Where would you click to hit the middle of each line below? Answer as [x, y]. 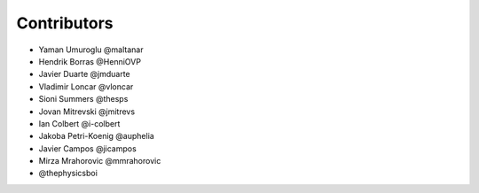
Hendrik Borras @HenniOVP [90, 61]
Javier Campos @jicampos [87, 148]
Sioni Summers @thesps [83, 99]
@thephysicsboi [68, 174]
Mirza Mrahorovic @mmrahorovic [100, 161]
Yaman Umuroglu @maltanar [91, 50]
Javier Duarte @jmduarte [84, 74]
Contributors [65, 23]
